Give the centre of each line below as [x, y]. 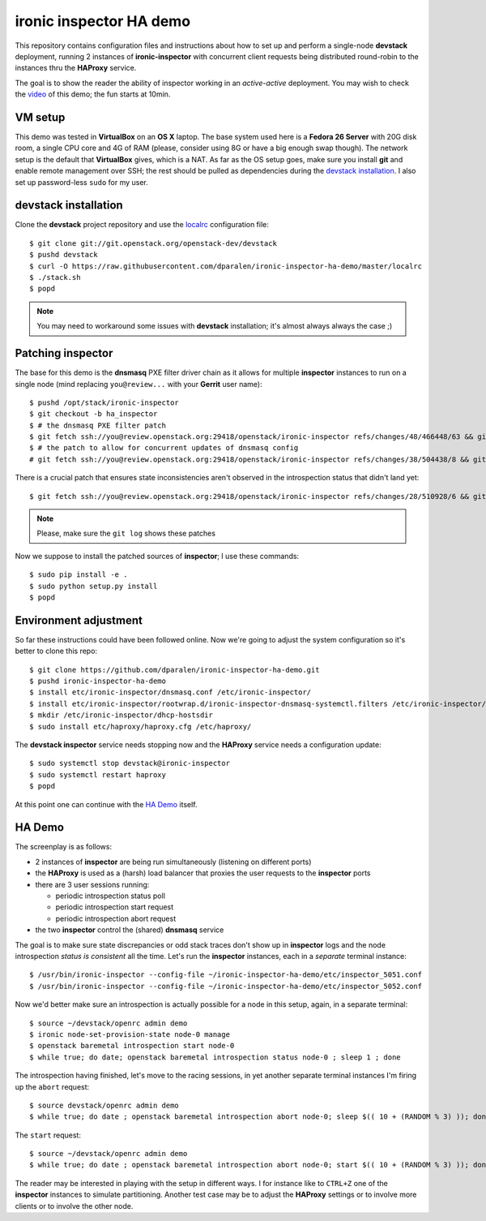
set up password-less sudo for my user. [82, 182]
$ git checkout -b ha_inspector [94, 414]
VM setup [40, 117]
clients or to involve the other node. [74, 1206]
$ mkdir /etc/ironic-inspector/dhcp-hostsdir [122, 715]
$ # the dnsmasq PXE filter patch [98, 425]
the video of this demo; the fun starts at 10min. [93, 94]
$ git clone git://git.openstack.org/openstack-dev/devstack [153, 243]
